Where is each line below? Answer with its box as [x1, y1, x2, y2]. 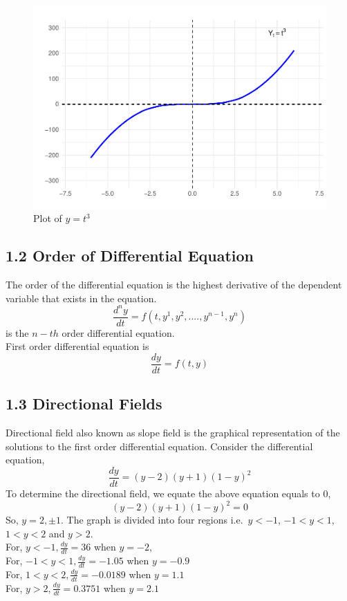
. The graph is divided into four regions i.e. [61, 512, 243, 527]
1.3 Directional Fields [6, 393, 162, 414]
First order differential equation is [6, 339, 149, 353]
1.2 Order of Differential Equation [6, 245, 254, 266]
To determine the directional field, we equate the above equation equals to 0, [6, 486, 331, 500]
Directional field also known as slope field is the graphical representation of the [6, 425, 340, 440]
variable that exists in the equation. [6, 290, 157, 305]
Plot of [33, 211, 62, 225]
